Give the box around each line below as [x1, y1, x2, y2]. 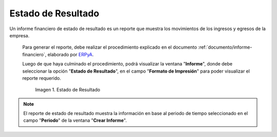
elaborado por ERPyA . [47, 51, 94, 57]
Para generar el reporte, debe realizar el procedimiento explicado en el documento [22, 44, 197, 51]
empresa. [9, 32, 30, 38]
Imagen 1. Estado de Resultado [35, 87, 101, 93]
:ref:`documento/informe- [198, 44, 252, 51]
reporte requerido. [22, 75, 62, 81]
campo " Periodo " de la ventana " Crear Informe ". [23, 118, 127, 124]
